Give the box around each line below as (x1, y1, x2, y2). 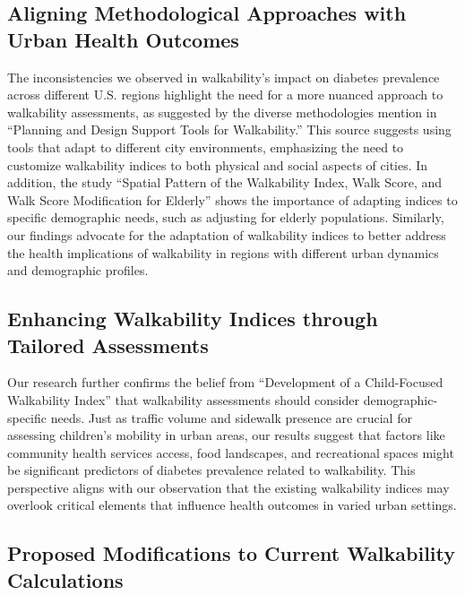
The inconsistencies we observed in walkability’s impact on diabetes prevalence (7, 67, 440, 86)
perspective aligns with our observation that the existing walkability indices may (7, 478, 450, 496)
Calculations (7, 565, 124, 593)
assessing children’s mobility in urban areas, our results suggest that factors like (7, 426, 445, 444)
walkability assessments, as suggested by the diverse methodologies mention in (7, 102, 437, 121)
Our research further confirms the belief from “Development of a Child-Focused (7, 373, 443, 392)
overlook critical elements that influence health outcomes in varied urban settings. (7, 496, 457, 514)
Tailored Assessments (7, 331, 209, 358)
